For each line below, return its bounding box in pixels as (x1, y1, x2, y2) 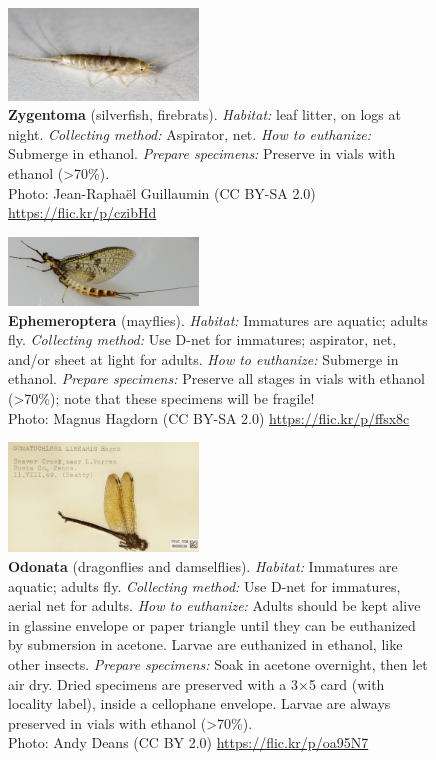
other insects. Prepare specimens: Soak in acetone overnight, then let (8, 654, 428, 674)
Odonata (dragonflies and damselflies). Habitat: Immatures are (8, 556, 398, 577)
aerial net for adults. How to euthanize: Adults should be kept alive (8, 595, 421, 616)
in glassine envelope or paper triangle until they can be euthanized (8, 614, 416, 635)
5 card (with (308, 673, 385, 694)
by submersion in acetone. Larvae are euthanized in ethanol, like (8, 634, 403, 655)
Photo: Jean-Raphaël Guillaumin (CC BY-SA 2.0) (8, 182, 316, 203)
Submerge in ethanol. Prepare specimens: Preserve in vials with (8, 143, 396, 164)
